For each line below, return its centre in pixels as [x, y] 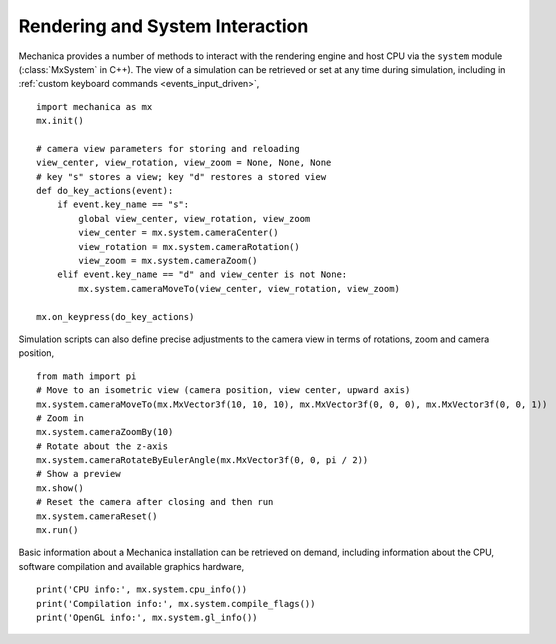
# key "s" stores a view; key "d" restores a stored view [181, 176]
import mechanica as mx [94, 106]
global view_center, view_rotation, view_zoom [194, 218]
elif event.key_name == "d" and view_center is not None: [202, 274]
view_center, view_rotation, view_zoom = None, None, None [184, 163]
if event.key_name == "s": [123, 204]
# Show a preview [78, 474]
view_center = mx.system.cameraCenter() [178, 233]
